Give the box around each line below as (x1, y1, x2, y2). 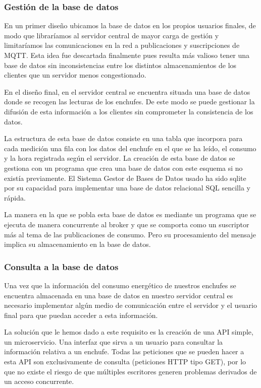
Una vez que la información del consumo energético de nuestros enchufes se (4, 280, 236, 290)
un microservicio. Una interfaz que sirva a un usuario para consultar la (4, 336, 223, 347)
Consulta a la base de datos (4, 260, 119, 273)
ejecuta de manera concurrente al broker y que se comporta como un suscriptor (4, 219, 249, 229)
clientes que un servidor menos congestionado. (4, 70, 146, 80)
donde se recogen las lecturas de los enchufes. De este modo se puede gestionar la (4, 96, 255, 107)
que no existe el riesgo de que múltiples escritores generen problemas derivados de (4, 366, 257, 376)
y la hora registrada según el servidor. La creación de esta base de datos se (4, 153, 235, 163)
